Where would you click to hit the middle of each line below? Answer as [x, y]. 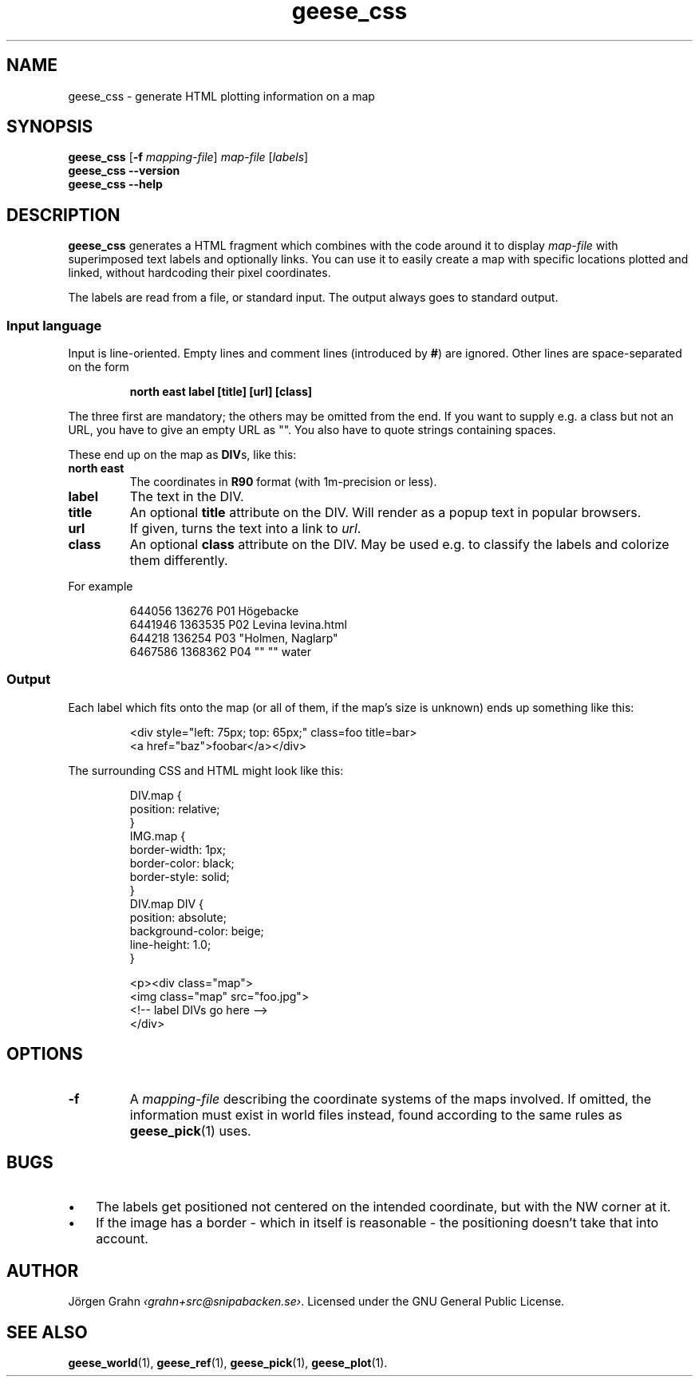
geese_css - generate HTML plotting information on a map [221, 96]
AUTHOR [43, 1270]
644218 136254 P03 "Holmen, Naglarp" [234, 638]
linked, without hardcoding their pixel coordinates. [199, 273]
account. [122, 1239]
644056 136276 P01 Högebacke [214, 611]
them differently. [179, 561]
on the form [99, 367]
